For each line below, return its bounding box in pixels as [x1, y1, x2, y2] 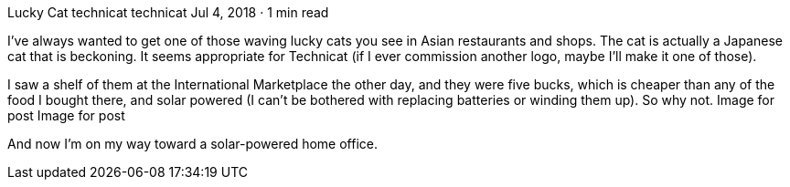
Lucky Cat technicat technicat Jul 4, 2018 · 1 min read [7, 5, 329, 20]
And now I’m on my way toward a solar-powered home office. [7, 136, 379, 151]
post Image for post [7, 108, 125, 123]
